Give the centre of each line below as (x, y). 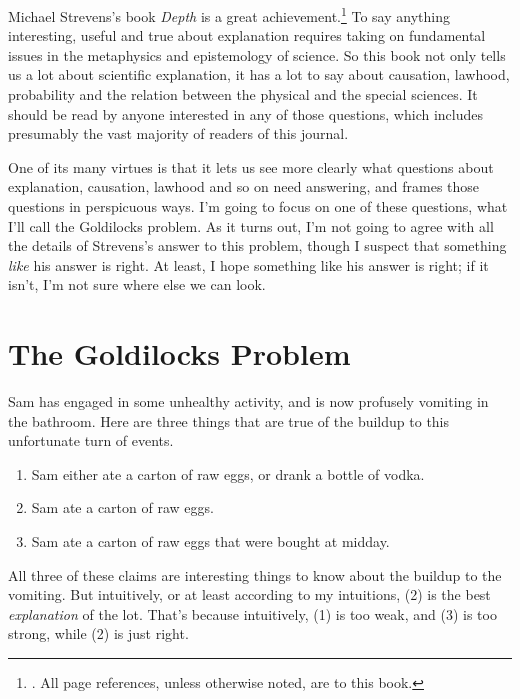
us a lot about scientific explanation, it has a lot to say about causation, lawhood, (259, 74)
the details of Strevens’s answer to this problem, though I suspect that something (257, 245)
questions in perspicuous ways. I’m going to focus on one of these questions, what (258, 206)
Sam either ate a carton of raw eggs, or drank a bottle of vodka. (228, 473)
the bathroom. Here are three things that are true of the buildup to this (229, 420)
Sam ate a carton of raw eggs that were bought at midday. (210, 541)
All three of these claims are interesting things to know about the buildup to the (255, 574)
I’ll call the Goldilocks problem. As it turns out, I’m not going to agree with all (251, 225)
